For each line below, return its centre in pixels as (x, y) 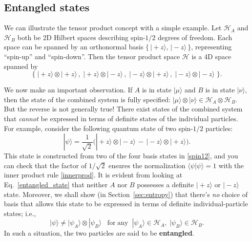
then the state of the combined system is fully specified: (87, 99)
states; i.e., (20, 213)
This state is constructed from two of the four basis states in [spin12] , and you (121, 156)
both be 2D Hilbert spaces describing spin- (81, 37)
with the (231, 165)
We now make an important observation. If (68, 90)
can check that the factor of (45, 165)
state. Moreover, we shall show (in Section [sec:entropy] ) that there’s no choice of (126, 194)
